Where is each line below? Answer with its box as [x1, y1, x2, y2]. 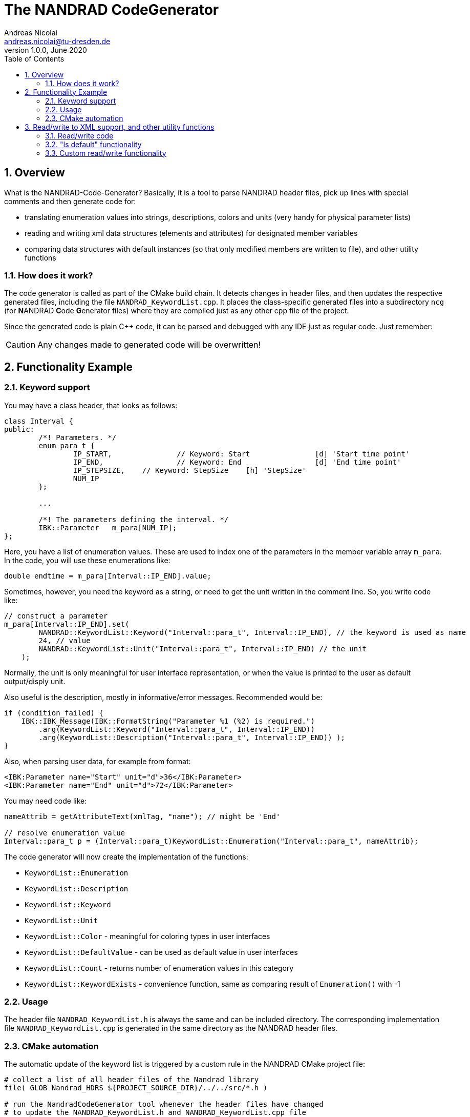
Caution [6, 340, 36, 350]
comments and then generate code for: [4, 196, 136, 206]
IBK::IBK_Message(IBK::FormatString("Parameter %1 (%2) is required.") [21, 716, 315, 725]
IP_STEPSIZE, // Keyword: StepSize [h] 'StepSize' [73, 466, 307, 474]
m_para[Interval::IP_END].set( [4, 620, 130, 628]
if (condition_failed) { [4, 708, 103, 717]
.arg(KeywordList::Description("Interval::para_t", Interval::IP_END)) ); [38, 733, 345, 742]
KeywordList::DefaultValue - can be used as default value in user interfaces [25, 947, 298, 956]
